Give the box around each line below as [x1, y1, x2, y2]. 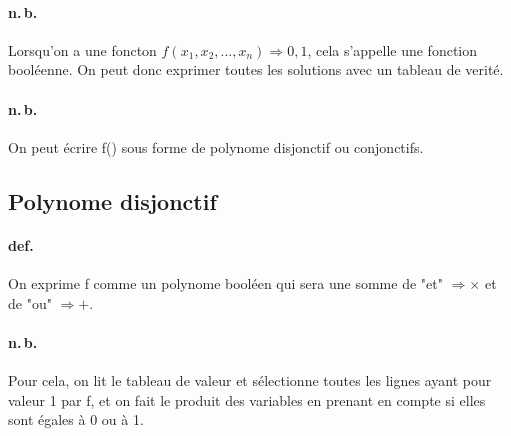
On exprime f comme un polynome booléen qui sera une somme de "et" [8, 272, 443, 293]
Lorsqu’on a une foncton [8, 39, 157, 60]
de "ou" [8, 292, 52, 313]
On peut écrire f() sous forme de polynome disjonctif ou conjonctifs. [8, 136, 424, 157]
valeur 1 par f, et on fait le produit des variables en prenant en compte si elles [8, 389, 486, 410]
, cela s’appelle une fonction [307, 39, 478, 60]
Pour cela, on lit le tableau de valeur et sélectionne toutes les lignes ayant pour [8, 369, 492, 390]
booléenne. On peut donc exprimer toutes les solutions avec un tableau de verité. [8, 59, 504, 80]
